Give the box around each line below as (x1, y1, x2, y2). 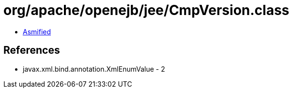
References (3, 44, 60, 57)
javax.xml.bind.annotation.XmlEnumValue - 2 (23, 64, 165, 73)
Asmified (23, 27, 51, 36)
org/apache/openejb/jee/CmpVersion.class (3, 2, 290, 18)
